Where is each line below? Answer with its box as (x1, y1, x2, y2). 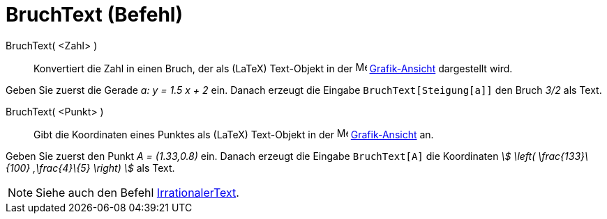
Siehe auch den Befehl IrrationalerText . (36, 185, 239, 200)
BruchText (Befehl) (6, 3, 183, 26)
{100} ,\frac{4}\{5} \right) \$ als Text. (6, 161, 175, 174)
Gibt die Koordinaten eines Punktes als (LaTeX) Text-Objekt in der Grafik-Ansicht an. (33, 128, 434, 140)
